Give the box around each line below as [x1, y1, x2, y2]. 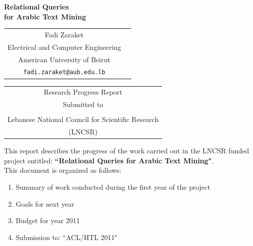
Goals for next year [15, 198, 75, 209]
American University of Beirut [18, 54, 110, 64]
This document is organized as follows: [4, 165, 121, 175]
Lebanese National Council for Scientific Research [7, 114, 159, 124]
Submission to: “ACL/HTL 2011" [15, 232, 117, 242]
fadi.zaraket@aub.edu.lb [23, 69, 105, 76]
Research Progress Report [43, 87, 122, 97]
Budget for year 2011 [15, 215, 80, 226]
